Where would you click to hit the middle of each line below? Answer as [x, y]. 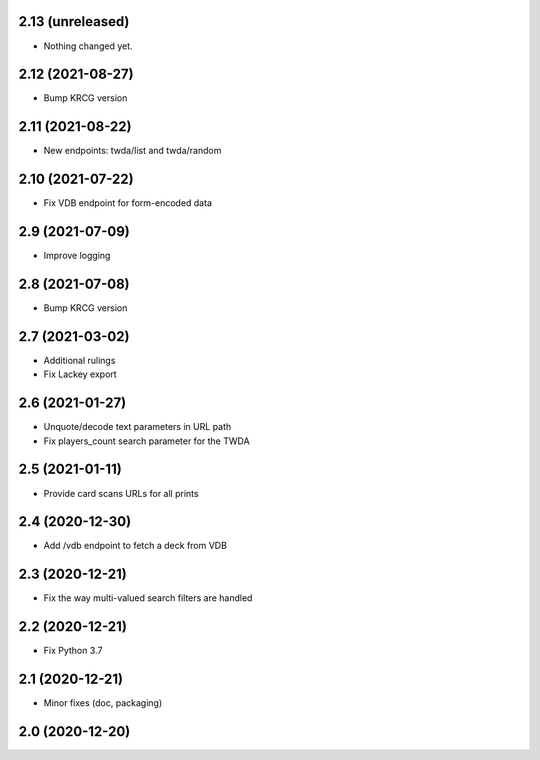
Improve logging [77, 256]
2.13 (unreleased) [74, 21]
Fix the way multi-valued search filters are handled [148, 598]
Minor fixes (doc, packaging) [103, 703]
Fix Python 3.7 [73, 651]
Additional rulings [79, 360]
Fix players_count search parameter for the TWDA [146, 441]
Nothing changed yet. [88, 46]
